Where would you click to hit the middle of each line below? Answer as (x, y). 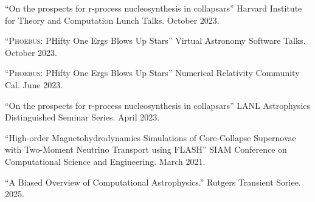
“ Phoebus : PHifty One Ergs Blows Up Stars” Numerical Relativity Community (152, 73)
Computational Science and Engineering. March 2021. (105, 161)
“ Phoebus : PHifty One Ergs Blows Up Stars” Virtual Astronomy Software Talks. (155, 40)
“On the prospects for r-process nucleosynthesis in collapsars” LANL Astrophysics (158, 105)
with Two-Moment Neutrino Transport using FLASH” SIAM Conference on (146, 149)
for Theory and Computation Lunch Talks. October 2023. (112, 20)
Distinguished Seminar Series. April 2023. (82, 117)
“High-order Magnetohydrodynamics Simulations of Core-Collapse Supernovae (151, 137)
